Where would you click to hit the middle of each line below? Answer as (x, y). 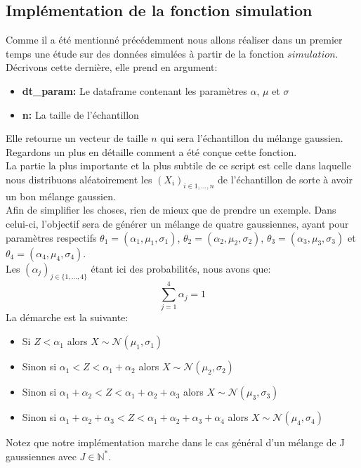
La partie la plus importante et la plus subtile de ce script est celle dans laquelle (178, 165)
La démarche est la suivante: (67, 317)
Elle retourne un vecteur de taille (77, 138)
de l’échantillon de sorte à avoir (285, 179)
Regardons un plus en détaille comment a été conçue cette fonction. (151, 151)
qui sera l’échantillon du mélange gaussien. (252, 138)
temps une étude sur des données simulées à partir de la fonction (145, 53)
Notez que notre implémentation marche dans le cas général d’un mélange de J (175, 442)
